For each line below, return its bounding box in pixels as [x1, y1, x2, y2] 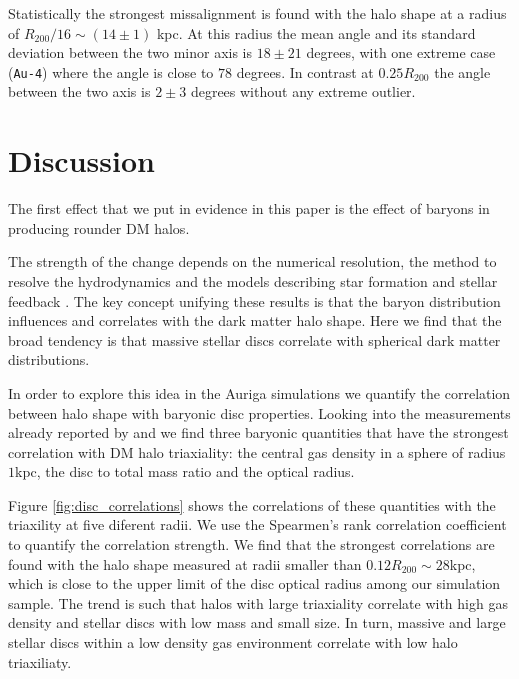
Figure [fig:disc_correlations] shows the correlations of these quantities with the [8, 494, 496, 515]
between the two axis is [8, 81, 151, 102]
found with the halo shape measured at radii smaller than [8, 553, 362, 574]
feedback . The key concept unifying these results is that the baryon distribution [8, 290, 501, 311]
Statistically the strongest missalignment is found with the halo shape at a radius [8, 3, 507, 23]
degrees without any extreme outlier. [190, 81, 416, 102]
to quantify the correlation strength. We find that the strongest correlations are [8, 534, 495, 555]
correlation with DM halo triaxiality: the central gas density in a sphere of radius [8, 441, 506, 462]
